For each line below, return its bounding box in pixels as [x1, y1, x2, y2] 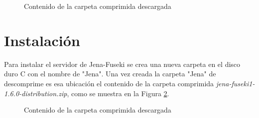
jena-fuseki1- [216, 78, 255, 88]
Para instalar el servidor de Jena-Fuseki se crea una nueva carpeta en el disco [4, 59, 241, 69]
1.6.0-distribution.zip [4, 88, 67, 98]
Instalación [4, 30, 80, 50]
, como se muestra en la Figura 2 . [67, 88, 169, 98]
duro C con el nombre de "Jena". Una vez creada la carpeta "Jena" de [4, 68, 216, 79]
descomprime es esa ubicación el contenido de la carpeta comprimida [4, 78, 214, 88]
